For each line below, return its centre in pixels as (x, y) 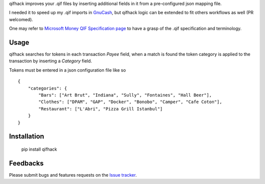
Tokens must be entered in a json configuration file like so (67, 70)
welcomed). (21, 19)
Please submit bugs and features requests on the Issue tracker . (73, 175)
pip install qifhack (39, 149)
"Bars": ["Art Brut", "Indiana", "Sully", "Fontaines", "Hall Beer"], (125, 95)
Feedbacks (26, 163)
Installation (26, 137)
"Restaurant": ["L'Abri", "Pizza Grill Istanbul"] (101, 109)
